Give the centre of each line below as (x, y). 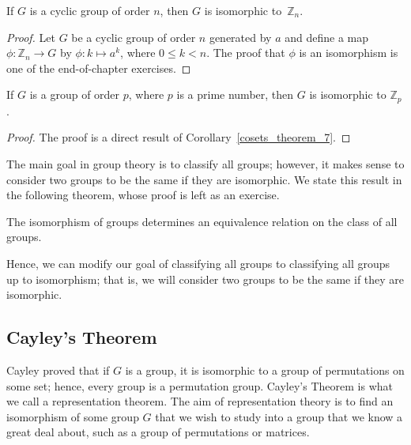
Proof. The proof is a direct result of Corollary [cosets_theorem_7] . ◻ (179, 137)
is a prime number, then (235, 94)
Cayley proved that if (58, 370)
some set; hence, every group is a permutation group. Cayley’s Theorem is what (200, 385)
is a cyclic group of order (90, 10)
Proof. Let (31, 37)
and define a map (327, 37)
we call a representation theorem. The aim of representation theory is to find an (200, 401)
